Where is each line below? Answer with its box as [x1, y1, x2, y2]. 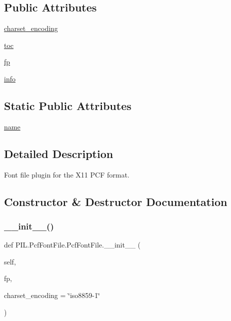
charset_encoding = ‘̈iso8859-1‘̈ [4, 289, 100, 300]
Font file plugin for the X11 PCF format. [4, 169, 129, 179]
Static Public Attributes [4, 97, 131, 113]
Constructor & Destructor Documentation [4, 193, 227, 209]
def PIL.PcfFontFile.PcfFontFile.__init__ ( [4, 239, 141, 250]
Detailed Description [4, 145, 113, 161]
